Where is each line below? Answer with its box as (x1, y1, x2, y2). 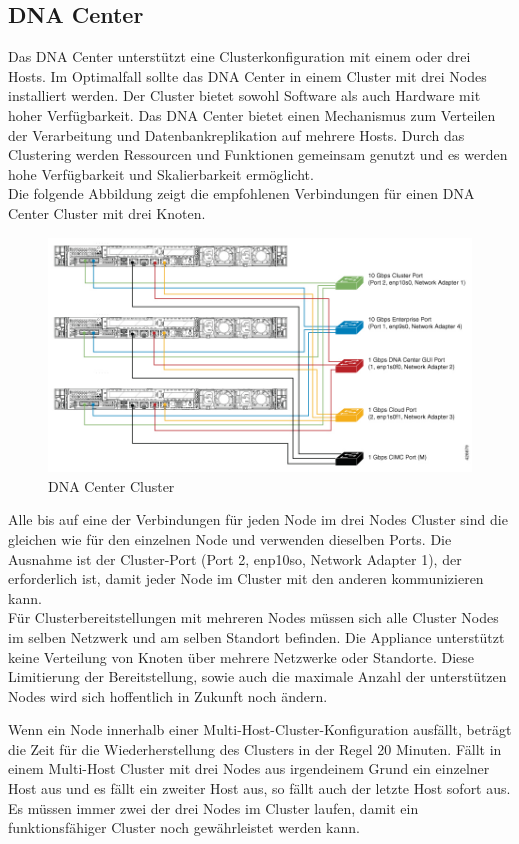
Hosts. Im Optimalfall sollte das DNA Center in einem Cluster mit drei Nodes (8, 65, 487, 86)
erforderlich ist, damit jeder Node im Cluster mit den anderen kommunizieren (8, 568, 484, 589)
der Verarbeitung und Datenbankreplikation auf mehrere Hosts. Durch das (8, 124, 465, 145)
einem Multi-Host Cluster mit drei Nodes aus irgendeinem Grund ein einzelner (8, 758, 490, 779)
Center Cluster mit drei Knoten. (8, 202, 206, 223)
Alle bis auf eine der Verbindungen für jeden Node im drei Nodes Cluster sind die (8, 509, 508, 530)
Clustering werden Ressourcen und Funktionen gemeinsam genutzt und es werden (8, 144, 508, 165)
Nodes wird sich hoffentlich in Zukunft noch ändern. (8, 685, 328, 706)
